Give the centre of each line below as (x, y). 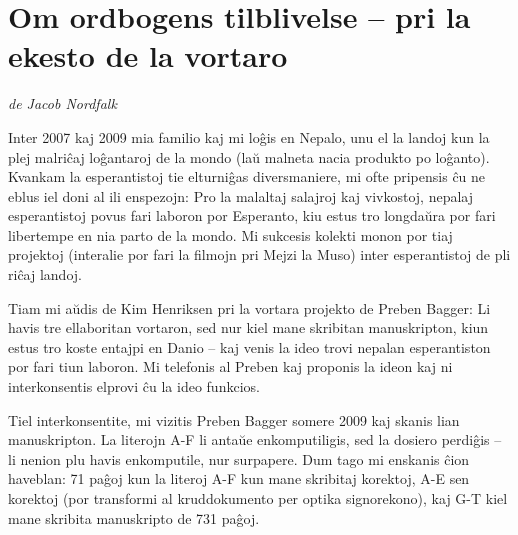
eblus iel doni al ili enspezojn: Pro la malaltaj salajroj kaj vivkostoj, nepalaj (240, 195)
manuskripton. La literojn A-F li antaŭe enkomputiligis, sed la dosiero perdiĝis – (255, 439)
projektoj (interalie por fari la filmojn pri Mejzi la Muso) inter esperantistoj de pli (259, 254)
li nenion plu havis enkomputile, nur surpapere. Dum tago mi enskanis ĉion (239, 458)
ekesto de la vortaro (148, 55)
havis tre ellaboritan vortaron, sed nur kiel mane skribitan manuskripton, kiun (248, 327)
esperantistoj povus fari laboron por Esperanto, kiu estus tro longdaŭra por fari (252, 215)
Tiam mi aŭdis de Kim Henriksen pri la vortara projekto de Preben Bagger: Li (249, 307)
